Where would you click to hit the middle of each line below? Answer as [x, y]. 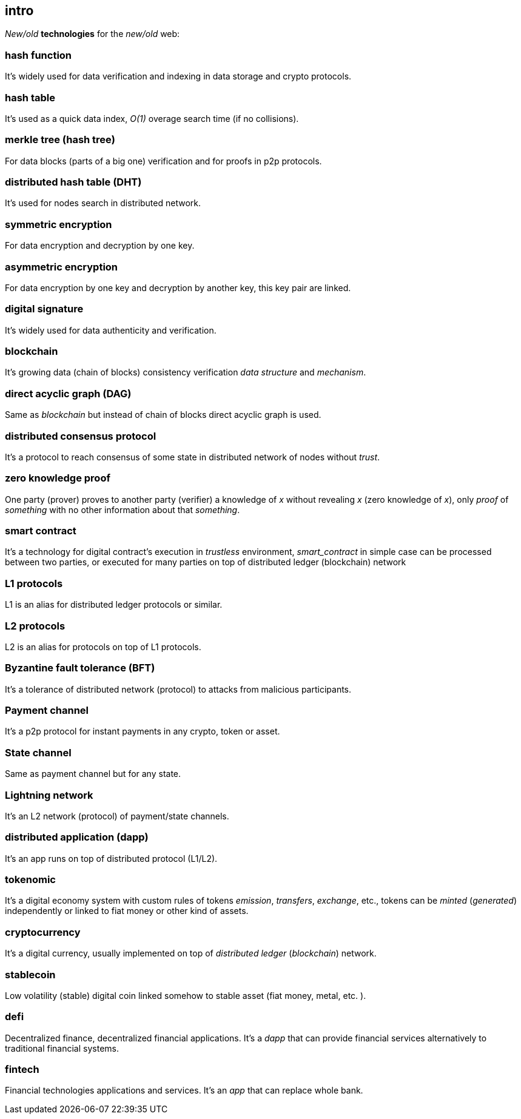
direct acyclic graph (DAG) [68, 393]
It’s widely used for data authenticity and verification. [111, 330]
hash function [39, 55]
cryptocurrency [43, 932]
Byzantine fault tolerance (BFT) [80, 668]
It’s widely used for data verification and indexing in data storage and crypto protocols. [178, 76]
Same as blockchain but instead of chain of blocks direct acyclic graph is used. [163, 415]
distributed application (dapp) [77, 837]
